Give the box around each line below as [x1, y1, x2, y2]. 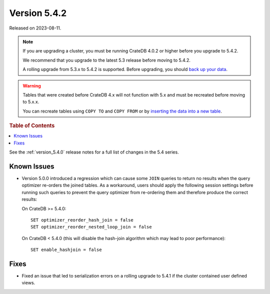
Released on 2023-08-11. [9, 25, 61, 31]
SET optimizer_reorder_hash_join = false [30, 217, 133, 222]
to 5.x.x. [22, 99, 39, 105]
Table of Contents [9, 122, 55, 129]
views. [21, 280, 35, 286]
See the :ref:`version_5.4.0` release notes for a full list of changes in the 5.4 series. [9, 149, 179, 155]
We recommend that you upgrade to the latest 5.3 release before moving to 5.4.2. [22, 57, 191, 63]
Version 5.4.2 [9, 7, 67, 18]
